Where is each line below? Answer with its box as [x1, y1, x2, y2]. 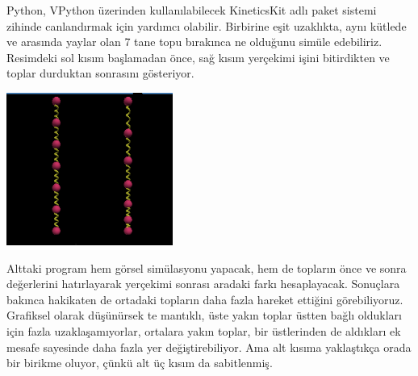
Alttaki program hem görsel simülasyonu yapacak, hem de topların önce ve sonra [6, 259, 407, 276]
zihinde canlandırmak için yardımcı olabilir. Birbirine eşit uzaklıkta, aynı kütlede [6, 17, 407, 34]
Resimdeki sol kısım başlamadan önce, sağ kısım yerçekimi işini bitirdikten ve [6, 48, 390, 65]
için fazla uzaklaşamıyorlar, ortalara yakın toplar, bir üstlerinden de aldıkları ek [6, 322, 401, 339]
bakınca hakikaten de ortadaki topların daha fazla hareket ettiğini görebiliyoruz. [6, 290, 403, 307]
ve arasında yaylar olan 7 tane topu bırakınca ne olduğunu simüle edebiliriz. [6, 33, 382, 50]
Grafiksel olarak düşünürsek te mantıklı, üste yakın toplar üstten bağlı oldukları [6, 307, 402, 324]
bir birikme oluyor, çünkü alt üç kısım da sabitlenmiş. [6, 354, 273, 371]
